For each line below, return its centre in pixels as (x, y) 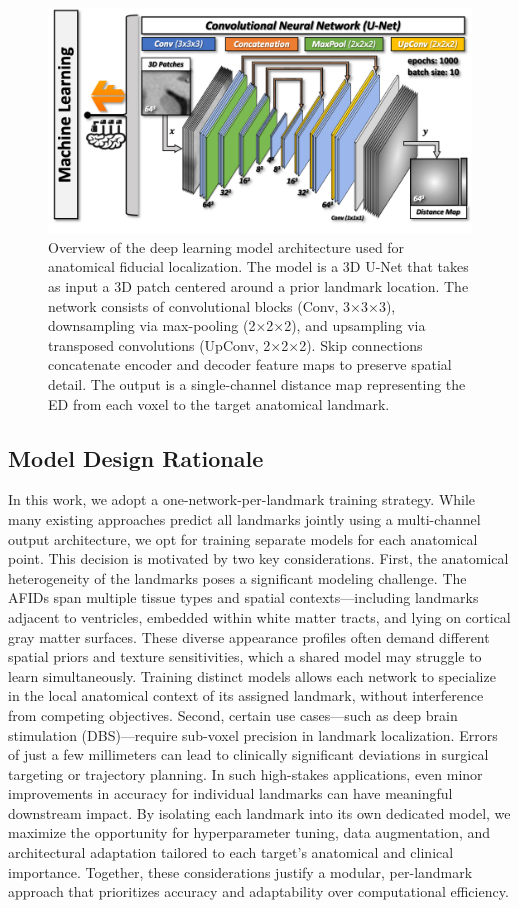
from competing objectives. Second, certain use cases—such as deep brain (233, 714)
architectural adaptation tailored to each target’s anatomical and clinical (231, 852)
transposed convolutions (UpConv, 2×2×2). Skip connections (235, 344)
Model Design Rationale (136, 457)
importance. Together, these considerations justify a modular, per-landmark (240, 871)
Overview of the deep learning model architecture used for (226, 246)
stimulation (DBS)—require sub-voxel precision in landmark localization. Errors (253, 734)
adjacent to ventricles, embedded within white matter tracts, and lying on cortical (259, 616)
